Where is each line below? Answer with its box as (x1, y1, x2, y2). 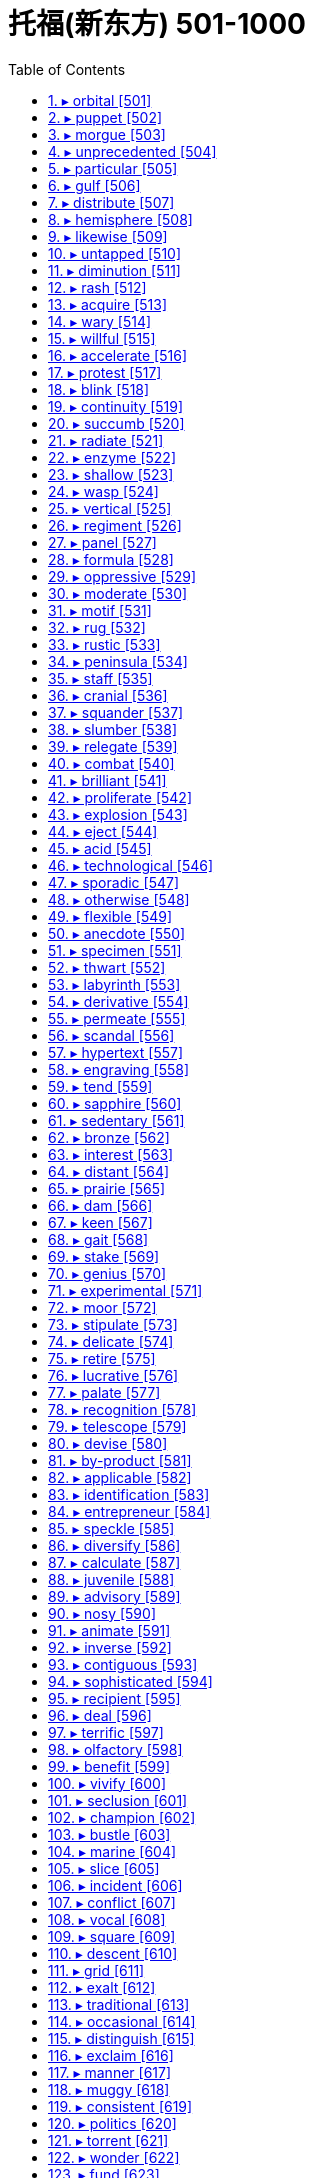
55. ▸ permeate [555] (48, 1009, 186, 1027)
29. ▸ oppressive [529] (48, 567, 197, 585)
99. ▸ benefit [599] (48, 1757, 171, 1775)
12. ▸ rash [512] (48, 278, 147, 296)
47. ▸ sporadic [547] (48, 873, 180, 891)
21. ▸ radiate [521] (48, 431, 164, 449)
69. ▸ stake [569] (48, 1247, 160, 1265)
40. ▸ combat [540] (48, 754, 175, 772)
